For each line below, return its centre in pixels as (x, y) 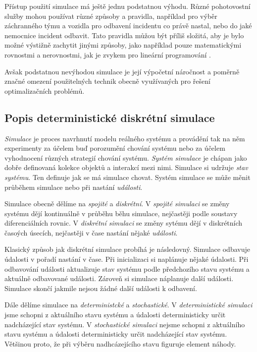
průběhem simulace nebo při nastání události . (74, 187)
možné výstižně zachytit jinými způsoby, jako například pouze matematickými (123, 45)
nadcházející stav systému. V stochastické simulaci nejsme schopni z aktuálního (125, 324)
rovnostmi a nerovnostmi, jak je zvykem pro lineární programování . (108, 54)
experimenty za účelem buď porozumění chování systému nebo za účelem (115, 148)
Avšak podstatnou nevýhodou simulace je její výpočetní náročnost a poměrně (122, 71)
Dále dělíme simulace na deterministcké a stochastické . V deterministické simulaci (128, 305)
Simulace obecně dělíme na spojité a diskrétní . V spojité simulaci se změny (117, 204)
